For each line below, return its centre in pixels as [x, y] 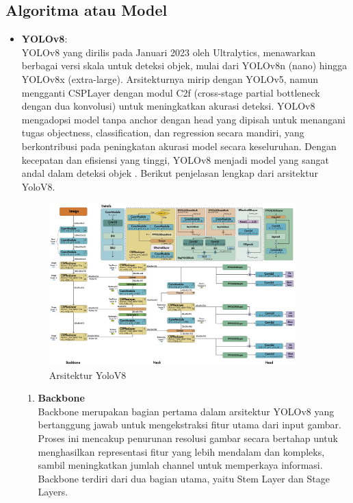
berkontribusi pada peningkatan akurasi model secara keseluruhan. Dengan [179, 146]
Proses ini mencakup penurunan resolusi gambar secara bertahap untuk [188, 438]
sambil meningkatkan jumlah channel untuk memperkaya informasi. [180, 465]
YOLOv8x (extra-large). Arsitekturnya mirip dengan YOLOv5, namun [170, 78]
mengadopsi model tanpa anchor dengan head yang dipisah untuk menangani [183, 119]
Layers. [53, 492]
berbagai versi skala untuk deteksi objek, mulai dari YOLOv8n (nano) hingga [184, 65]
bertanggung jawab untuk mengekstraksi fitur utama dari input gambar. [189, 425]
